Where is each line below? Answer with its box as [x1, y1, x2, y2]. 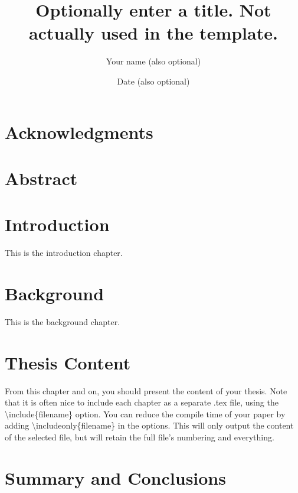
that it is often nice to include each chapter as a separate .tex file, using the [5, 396, 279, 408]
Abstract [5, 166, 78, 190]
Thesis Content [5, 350, 131, 374]
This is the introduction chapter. [5, 246, 123, 259]
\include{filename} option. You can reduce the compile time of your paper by [5, 407, 286, 420]
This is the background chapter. [5, 315, 120, 327]
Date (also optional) [117, 74, 190, 87]
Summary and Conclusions [5, 465, 226, 489]
